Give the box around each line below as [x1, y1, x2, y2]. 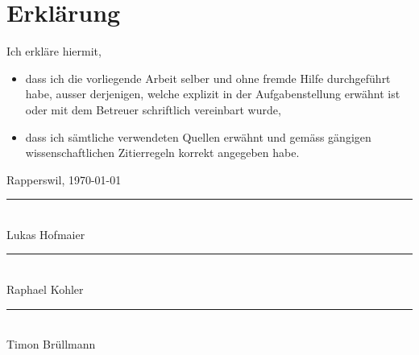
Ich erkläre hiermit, [6, 43, 102, 60]
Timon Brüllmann [6, 336, 96, 353]
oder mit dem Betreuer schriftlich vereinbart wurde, [25, 101, 281, 118]
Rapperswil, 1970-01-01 [6, 171, 122, 188]
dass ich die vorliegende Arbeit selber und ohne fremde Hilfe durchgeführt [25, 69, 391, 86]
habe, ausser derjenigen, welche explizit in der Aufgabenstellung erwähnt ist [25, 85, 400, 102]
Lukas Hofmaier [6, 225, 85, 242]
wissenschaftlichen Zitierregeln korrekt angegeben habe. [25, 144, 300, 161]
